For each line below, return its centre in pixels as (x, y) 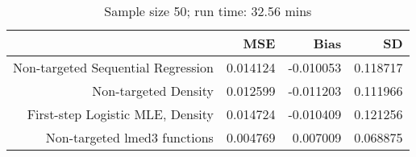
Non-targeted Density (153, 91)
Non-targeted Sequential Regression (113, 67)
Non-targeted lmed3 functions (129, 137)
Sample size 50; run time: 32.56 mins (208, 11)
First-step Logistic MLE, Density (120, 114)
